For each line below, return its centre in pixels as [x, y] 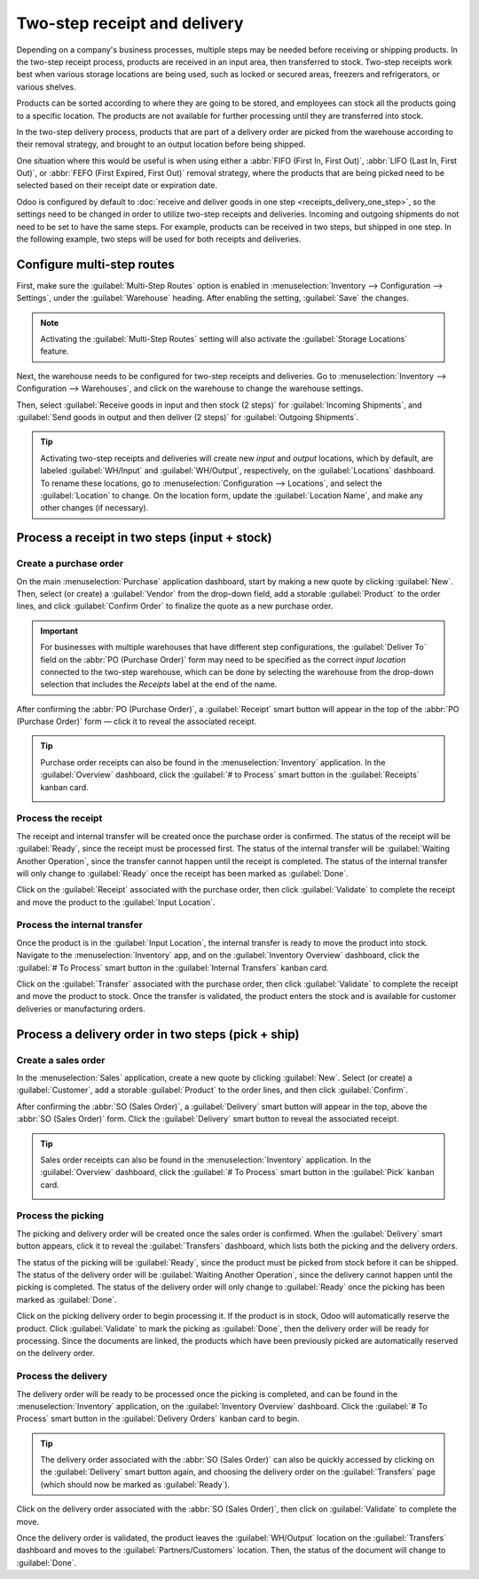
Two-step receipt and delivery [130, 23]
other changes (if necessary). [94, 508]
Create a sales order [61, 1059]
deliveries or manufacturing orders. [81, 1009]
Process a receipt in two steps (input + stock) [144, 538]
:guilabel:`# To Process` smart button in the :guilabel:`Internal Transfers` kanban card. [173, 967]
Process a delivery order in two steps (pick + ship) [158, 1034]
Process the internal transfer [80, 925]
